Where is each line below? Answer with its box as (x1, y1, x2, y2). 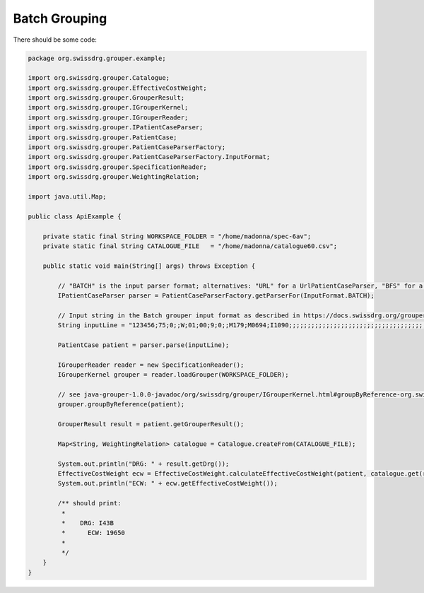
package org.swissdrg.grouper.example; (28, 54, 166, 62)
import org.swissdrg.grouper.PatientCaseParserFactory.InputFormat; (28, 153, 271, 161)
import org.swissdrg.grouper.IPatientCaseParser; (28, 124, 204, 131)
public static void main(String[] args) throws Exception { (42, 262, 256, 270)
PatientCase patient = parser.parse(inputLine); (57, 341, 230, 349)
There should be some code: (13, 35, 97, 44)
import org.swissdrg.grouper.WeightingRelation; (28, 173, 200, 181)
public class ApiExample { (28, 212, 122, 221)
